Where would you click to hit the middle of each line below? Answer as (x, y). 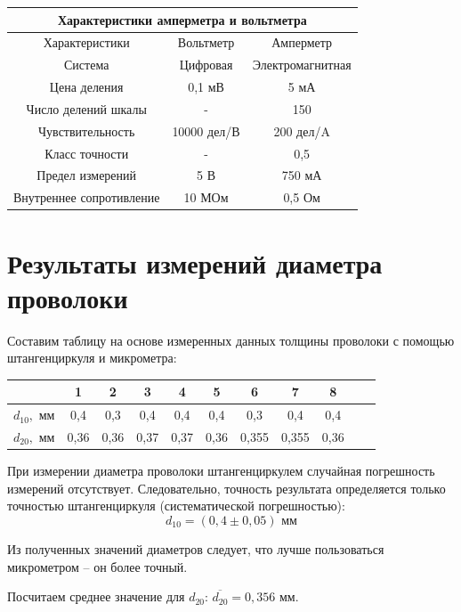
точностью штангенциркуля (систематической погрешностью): (176, 506)
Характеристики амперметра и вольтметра (182, 19)
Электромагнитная (302, 65)
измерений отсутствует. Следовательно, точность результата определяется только (226, 488)
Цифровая (206, 65)
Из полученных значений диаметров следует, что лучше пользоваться (196, 548)
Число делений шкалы (86, 108)
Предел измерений (87, 175)
